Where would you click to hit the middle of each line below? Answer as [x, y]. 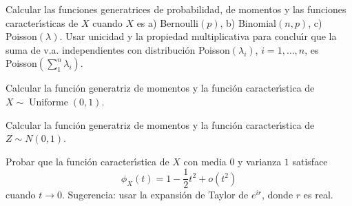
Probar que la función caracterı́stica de [87, 161]
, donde [278, 195]
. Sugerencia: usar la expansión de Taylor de [155, 195]
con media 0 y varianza [232, 161]
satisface [310, 161]
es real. [318, 195]
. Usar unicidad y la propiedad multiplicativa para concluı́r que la [198, 36]
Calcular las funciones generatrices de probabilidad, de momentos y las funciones [176, 9]
